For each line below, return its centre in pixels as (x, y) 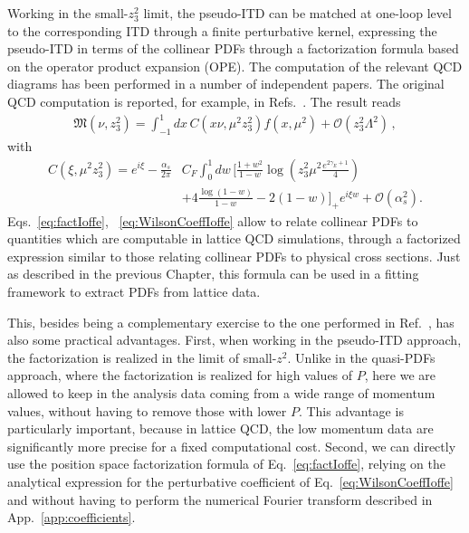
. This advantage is (351, 410)
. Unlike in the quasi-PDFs (361, 357)
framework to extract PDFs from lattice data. (134, 292)
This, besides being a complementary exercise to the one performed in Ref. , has (231, 322)
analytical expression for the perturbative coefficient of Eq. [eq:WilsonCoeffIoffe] (230, 481)
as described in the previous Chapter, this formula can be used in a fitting (213, 274)
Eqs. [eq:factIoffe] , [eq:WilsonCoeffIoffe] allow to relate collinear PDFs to (213, 220)
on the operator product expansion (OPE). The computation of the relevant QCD (235, 66)
